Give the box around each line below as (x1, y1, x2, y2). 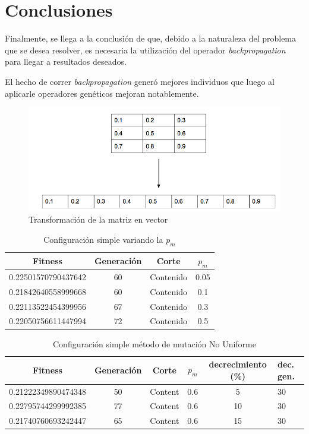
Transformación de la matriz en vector (29, 213, 168, 226)
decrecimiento (209, 358, 267, 370)
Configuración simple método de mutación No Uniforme (53, 337, 256, 350)
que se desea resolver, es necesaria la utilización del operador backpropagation (5, 43, 286, 56)
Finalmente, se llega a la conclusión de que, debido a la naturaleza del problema (5, 32, 297, 45)
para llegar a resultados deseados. (5, 55, 127, 68)
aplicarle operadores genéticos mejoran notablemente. (5, 87, 199, 99)
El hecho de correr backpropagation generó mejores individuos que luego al (5, 75, 275, 87)
